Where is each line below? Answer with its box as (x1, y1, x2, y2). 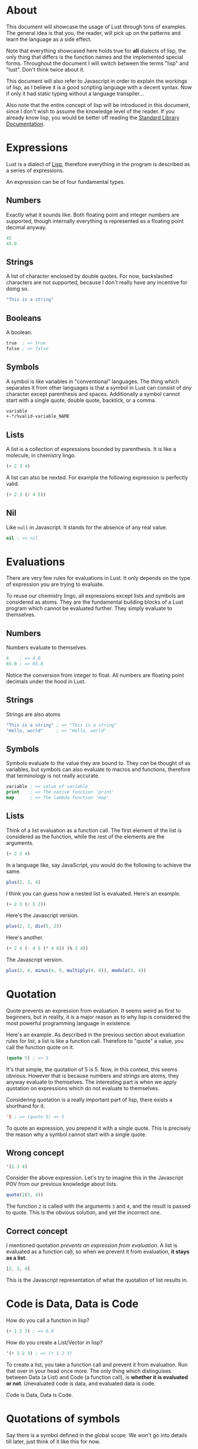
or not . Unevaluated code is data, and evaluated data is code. (6, 1380, 156, 1387)
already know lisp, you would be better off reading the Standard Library (6, 114, 180, 121)
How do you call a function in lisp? (6, 1317, 90, 1324)
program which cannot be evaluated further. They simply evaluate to (6, 605, 173, 612)
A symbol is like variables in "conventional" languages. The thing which (6, 378, 180, 385)
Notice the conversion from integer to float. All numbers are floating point (6, 672, 184, 679)
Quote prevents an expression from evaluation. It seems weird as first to (6, 1007, 181, 1014)
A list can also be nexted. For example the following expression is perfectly (6, 474, 188, 481)
